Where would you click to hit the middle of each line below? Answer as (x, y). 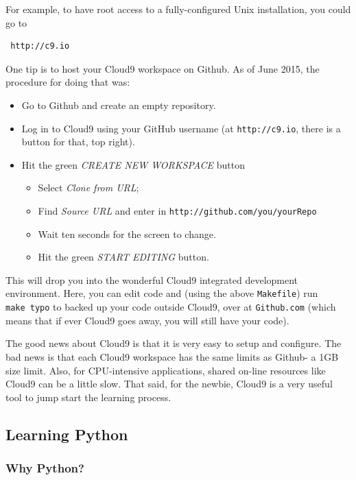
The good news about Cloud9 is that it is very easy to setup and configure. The (174, 343)
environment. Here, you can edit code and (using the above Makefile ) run (162, 293)
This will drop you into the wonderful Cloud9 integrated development (152, 279)
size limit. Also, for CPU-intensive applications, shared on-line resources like (166, 370)
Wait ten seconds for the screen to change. (127, 233)
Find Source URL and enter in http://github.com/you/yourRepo (177, 211)
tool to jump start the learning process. (88, 397)
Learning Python (67, 434)
